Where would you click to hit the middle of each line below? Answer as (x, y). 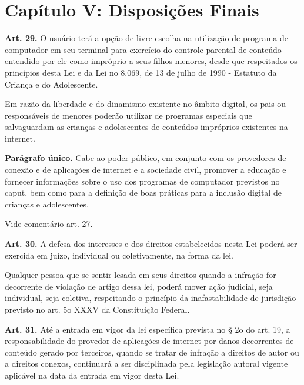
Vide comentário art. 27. (49, 224)
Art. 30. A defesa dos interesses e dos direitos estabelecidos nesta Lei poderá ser (151, 244)
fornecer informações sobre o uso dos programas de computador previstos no (142, 181)
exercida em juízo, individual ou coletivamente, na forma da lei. (119, 255)
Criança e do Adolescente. (51, 84)
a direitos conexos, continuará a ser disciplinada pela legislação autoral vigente (146, 364)
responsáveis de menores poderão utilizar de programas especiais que (128, 115)
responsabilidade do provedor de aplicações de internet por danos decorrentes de (149, 341)
